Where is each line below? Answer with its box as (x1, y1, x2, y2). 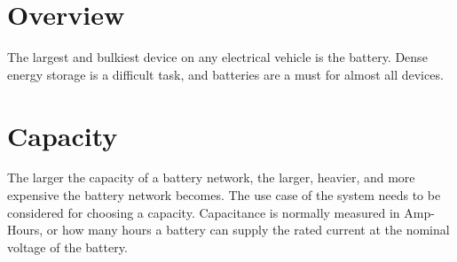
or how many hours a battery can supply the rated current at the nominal (46, 220, 450, 239)
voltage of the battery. (7, 237, 128, 256)
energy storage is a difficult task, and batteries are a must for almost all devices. (7, 65, 444, 83)
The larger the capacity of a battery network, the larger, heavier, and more (7, 168, 415, 187)
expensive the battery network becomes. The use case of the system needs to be (7, 186, 441, 204)
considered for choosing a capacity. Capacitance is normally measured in (7, 203, 400, 221)
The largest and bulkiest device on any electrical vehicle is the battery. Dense (7, 48, 428, 66)
